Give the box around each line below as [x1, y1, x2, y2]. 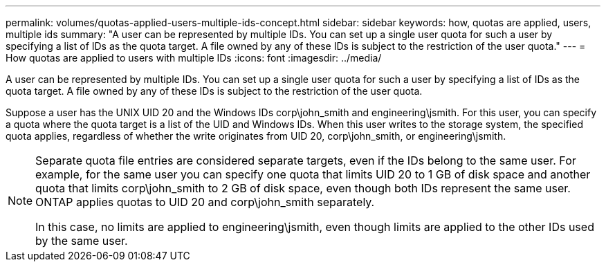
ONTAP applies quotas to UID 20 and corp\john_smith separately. [35, 195, 375, 209]
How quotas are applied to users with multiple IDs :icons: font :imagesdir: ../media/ [6, 52, 382, 64]
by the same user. [35, 234, 128, 248]
